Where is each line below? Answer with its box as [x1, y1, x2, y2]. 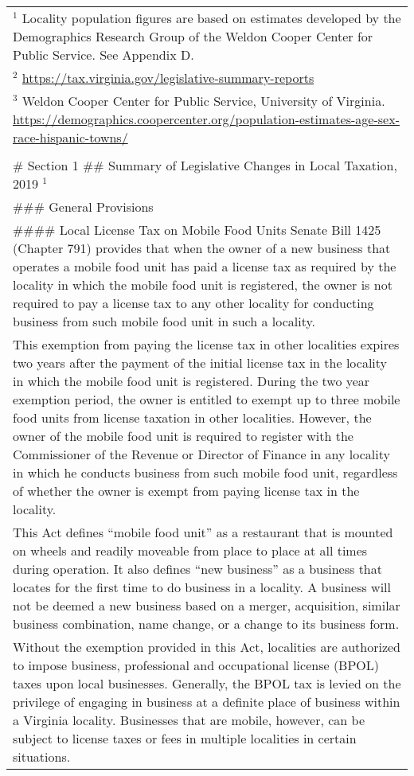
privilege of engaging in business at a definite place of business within [13, 692, 400, 711]
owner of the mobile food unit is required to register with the [13, 427, 353, 445]
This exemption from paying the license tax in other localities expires [13, 335, 400, 353]
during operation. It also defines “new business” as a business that [13, 560, 382, 578]
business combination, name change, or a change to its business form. [13, 614, 400, 633]
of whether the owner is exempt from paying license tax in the [13, 482, 360, 500]
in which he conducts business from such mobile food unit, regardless [13, 463, 398, 482]
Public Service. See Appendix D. [13, 45, 194, 64]
